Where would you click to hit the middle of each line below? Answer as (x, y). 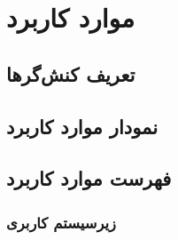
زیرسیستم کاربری (61, 222)
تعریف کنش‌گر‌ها (71, 73)
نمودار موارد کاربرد (82, 126)
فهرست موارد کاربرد (89, 178)
